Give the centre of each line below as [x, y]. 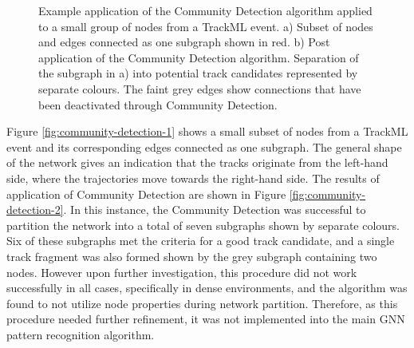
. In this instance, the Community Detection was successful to [215, 210]
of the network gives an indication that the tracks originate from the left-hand [197, 162]
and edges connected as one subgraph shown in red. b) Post [184, 42]
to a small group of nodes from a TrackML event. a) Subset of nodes [206, 26]
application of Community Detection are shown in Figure [146, 194]
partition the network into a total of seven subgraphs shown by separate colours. [203, 225]
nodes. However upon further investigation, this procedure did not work [182, 272]
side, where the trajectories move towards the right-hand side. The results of [193, 178]
